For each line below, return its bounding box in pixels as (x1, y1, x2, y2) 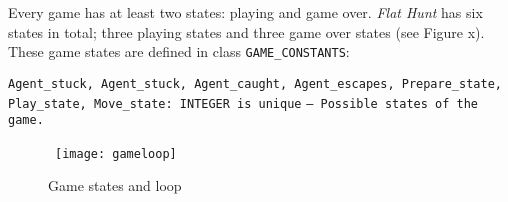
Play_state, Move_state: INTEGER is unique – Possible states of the (8, 96, 478, 111)
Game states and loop (48, 175, 182, 196)
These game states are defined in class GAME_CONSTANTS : (8, 41, 350, 62)
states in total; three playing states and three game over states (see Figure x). (8, 21, 485, 42)
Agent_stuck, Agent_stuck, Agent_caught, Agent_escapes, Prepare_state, (8, 76, 502, 91)
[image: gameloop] (55, 146, 177, 161)
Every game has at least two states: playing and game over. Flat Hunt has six (8, 2, 483, 22)
